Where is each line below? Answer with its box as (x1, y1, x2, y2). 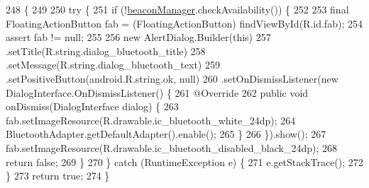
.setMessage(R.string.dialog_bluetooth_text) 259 (6, 57, 220, 72)
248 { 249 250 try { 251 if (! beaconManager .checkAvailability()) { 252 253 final (6, 2, 349, 16)
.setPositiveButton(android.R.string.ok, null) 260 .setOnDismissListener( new (6, 71, 338, 86)
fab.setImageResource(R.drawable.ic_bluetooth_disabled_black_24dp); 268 (6, 140, 338, 155)
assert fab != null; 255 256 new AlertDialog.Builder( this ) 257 (6, 30, 271, 45)
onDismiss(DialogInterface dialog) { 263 (6, 99, 179, 114)
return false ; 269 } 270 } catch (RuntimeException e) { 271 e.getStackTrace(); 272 (6, 154, 363, 169)
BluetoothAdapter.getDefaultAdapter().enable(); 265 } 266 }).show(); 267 (6, 127, 326, 141)
